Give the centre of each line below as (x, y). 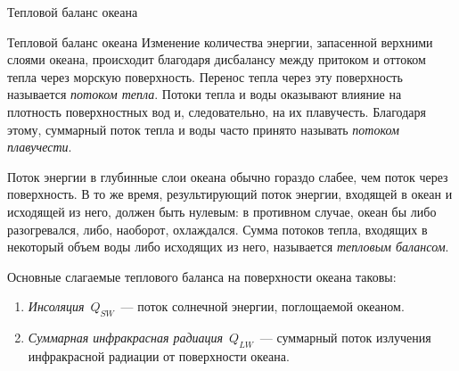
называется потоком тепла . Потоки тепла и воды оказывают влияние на (205, 94)
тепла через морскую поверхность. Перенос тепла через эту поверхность (205, 76)
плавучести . (40, 147)
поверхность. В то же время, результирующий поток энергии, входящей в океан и (230, 194)
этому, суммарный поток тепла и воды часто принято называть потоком (203, 129)
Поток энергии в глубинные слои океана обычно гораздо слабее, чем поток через (228, 176)
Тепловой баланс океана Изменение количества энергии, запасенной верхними (220, 41)
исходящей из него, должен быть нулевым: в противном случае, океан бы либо (222, 211)
